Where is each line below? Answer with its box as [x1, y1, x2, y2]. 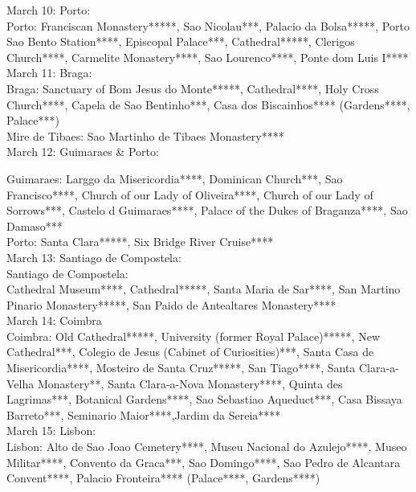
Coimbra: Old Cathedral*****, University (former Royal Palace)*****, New [6, 327, 380, 344]
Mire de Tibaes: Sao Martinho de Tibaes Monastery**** [6, 127, 284, 144]
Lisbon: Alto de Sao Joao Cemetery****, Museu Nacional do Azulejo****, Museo [6, 438, 407, 455]
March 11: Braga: [6, 64, 92, 81]
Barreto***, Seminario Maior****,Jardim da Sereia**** [6, 406, 281, 423]
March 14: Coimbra [6, 312, 102, 329]
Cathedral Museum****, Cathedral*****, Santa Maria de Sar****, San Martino [6, 281, 401, 297]
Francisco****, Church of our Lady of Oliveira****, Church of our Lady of [6, 186, 373, 203]
